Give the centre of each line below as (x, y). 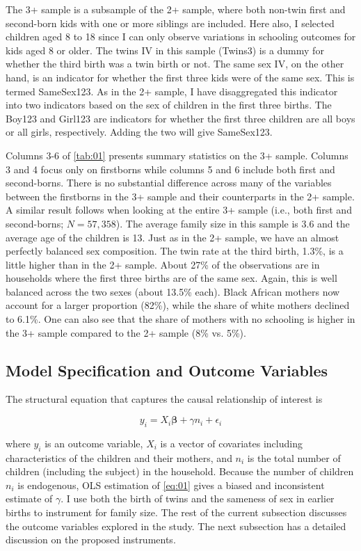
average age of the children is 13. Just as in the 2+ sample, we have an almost (173, 237)
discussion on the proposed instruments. (91, 540)
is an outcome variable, (94, 443)
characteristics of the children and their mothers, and (119, 457)
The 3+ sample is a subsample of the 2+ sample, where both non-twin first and (176, 9)
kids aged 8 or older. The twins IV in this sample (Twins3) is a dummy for (165, 50)
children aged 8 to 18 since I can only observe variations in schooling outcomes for (181, 37)
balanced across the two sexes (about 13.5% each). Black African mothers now (173, 291)
